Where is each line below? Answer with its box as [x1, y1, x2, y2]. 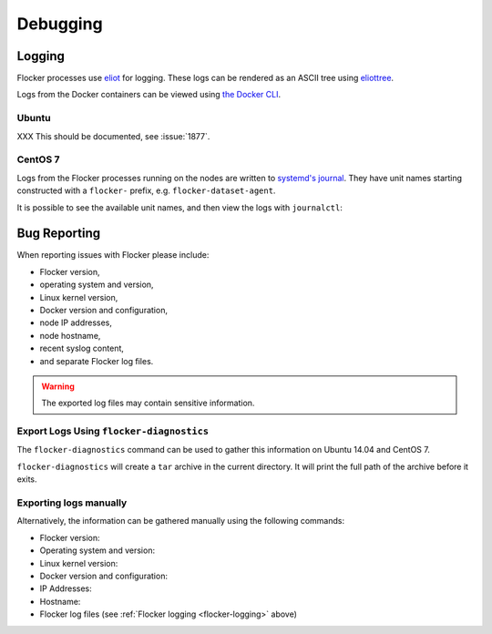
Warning [41, 381, 75, 392]
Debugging [16, 14, 104, 34]
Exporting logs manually [16, 496, 128, 509]
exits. [16, 474, 37, 485]
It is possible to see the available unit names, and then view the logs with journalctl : [16, 201, 343, 213]
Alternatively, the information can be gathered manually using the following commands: [16, 516, 345, 527]
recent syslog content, [39, 343, 125, 354]
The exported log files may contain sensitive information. [41, 397, 255, 409]
